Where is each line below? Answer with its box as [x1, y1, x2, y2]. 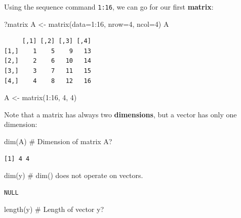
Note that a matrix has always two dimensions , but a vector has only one [4, 109, 237, 119]
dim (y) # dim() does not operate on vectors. [4, 170, 143, 181]
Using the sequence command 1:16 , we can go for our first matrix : [4, 2, 214, 12]
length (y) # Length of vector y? [4, 204, 104, 214]
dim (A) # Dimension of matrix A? [4, 136, 112, 146]
